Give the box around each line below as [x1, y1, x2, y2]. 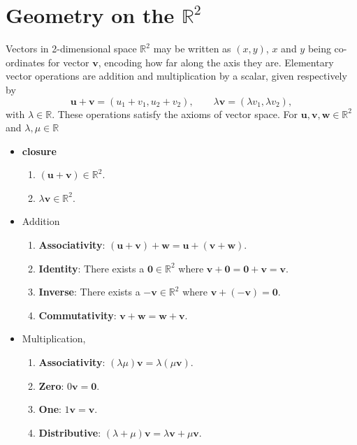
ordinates [6, 54, 45, 69]
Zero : [38, 378, 64, 393]
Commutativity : [38, 307, 117, 322]
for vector [48, 54, 89, 69]
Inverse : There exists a [38, 284, 140, 299]
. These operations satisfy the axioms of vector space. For [52, 106, 298, 121]
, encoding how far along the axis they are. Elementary [98, 54, 334, 69]
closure [22, 143, 57, 158]
